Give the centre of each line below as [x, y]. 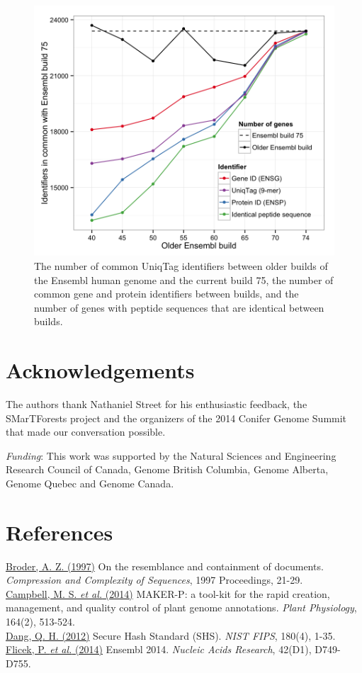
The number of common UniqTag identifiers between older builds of [181, 265]
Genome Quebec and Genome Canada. [90, 483]
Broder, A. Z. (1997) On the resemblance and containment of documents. [165, 566]
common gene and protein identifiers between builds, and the [166, 294]
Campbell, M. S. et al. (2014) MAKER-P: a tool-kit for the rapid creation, [168, 593]
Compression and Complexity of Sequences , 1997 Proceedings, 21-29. [154, 580]
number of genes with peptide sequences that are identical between [179, 307]
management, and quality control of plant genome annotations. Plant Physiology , [181, 607]
